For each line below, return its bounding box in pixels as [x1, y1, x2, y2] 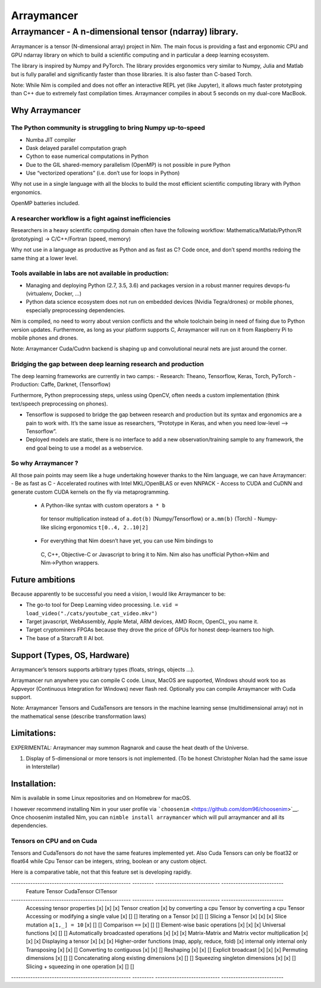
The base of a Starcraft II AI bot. [26, 634, 105, 641]
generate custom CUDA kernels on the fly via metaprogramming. [11, 488, 170, 495]
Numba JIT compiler [26, 136, 76, 143]
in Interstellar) [26, 763, 60, 771]
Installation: [11, 779, 56, 789]
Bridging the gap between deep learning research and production [11, 360, 204, 369]
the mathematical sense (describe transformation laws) [11, 712, 147, 720]
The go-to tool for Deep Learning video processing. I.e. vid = [26, 601, 178, 609]
